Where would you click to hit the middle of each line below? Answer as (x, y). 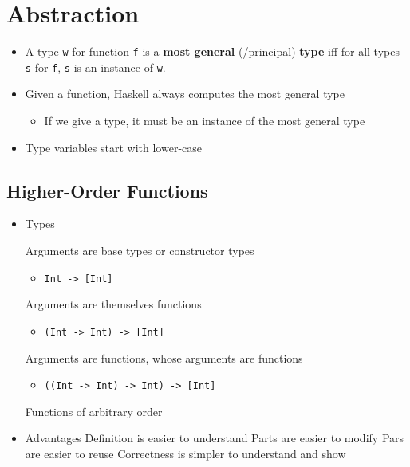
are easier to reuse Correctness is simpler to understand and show (185, 453)
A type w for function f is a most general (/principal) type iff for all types (212, 51)
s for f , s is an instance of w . (95, 67)
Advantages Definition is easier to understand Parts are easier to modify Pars (215, 438)
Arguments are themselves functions (113, 304)
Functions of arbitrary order (94, 411)
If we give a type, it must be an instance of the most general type (205, 121)
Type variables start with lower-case (113, 147)
